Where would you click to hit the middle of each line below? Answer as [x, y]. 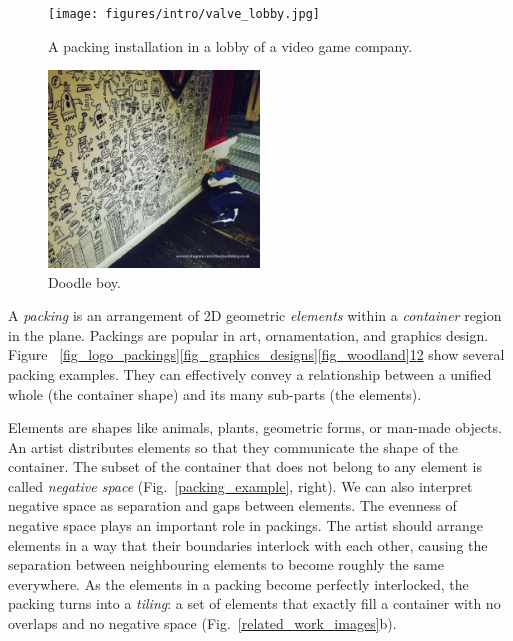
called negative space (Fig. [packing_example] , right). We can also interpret [240, 485]
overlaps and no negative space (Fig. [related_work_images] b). [202, 623]
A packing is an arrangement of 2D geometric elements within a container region [255, 315]
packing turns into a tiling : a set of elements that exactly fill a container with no [254, 603]
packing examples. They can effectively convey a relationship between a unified [250, 373]
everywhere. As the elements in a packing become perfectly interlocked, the [238, 583]
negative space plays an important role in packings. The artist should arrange [246, 525]
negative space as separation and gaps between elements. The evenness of [232, 505]
